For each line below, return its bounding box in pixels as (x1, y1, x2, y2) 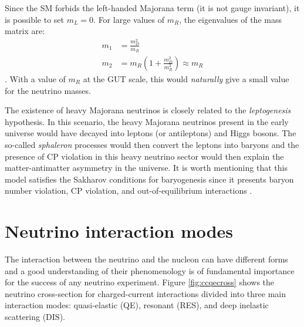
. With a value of (5, 72, 66, 85)
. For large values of (93, 13, 164, 25)
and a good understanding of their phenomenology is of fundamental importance (5, 264, 295, 277)
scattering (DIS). (5, 310, 65, 322)
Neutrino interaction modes (5, 219, 234, 243)
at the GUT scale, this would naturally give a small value (83, 72, 289, 85)
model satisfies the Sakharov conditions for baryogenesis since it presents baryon (5, 173, 294, 185)
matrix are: (5, 25, 45, 37)
